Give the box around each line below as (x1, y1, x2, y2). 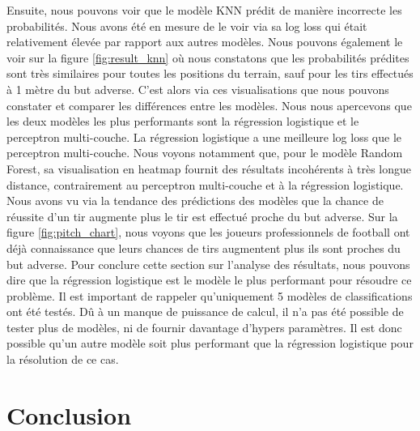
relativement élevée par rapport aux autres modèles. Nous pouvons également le (6, 33, 403, 50)
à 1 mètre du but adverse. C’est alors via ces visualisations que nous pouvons (6, 80, 389, 97)
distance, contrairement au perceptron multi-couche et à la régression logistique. (6, 176, 404, 193)
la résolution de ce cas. (6, 351, 119, 368)
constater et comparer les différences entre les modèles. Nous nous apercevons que (6, 96, 412, 113)
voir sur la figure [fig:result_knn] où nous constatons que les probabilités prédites (6, 49, 409, 66)
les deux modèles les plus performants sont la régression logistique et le (6, 113, 359, 130)
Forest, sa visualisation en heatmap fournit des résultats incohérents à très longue (6, 160, 412, 177)
